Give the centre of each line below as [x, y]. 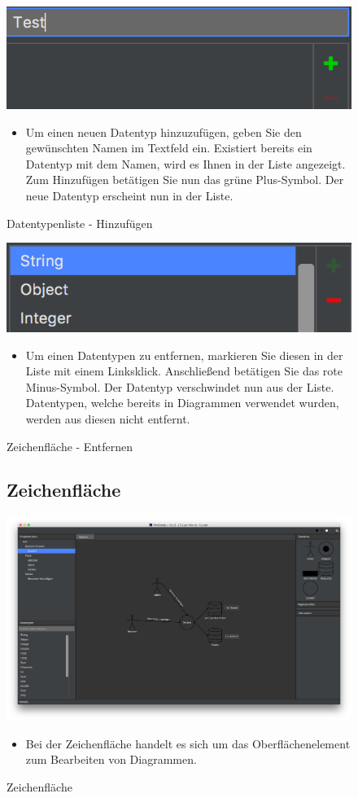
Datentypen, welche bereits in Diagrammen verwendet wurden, [182, 403]
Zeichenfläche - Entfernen [70, 446]
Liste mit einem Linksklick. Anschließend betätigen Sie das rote [184, 371]
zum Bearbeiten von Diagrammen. [111, 759]
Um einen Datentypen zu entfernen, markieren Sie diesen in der [184, 355]
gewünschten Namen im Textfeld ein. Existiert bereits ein [169, 148]
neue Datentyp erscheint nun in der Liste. [129, 195]
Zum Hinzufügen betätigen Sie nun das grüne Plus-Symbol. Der [185, 180]
